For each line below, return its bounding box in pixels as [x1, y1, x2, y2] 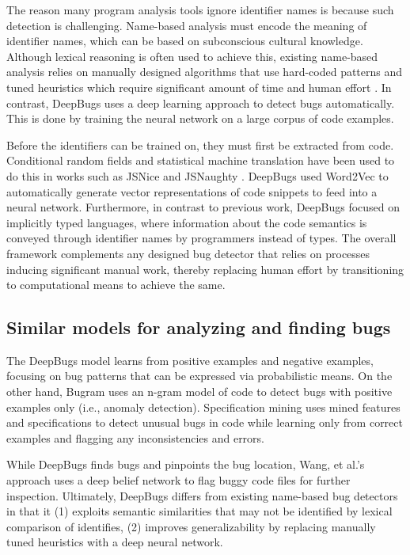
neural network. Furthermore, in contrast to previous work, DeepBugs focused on [6, 199, 401, 215]
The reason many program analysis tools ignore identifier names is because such [6, 2, 394, 17]
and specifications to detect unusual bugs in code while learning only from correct [6, 414, 403, 431]
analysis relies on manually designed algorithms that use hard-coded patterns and [6, 63, 403, 80]
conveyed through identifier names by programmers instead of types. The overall [6, 230, 397, 246]
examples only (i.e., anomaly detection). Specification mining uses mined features [6, 398, 401, 415]
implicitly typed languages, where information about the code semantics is [6, 214, 367, 230]
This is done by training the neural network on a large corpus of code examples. [6, 110, 394, 127]
